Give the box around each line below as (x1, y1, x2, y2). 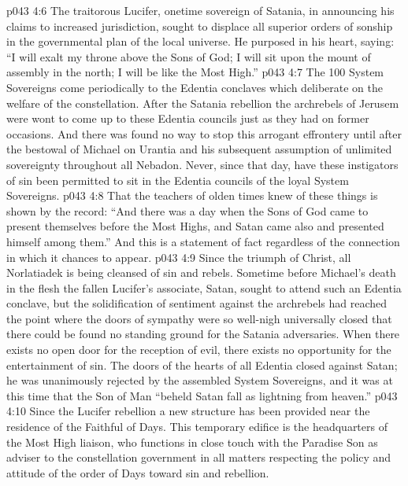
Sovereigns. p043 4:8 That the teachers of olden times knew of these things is (6, 187, 378, 204)
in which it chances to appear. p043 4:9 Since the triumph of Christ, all (6, 249, 351, 265)
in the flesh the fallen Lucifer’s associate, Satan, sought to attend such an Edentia (6, 279, 402, 296)
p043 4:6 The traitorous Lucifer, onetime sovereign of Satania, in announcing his (6, 2, 395, 18)
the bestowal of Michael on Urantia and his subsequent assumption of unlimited (6, 141, 392, 157)
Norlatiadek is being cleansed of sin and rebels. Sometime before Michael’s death (6, 264, 396, 281)
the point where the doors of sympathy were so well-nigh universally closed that (6, 310, 392, 326)
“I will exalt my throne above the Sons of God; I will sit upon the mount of (6, 48, 371, 64)
